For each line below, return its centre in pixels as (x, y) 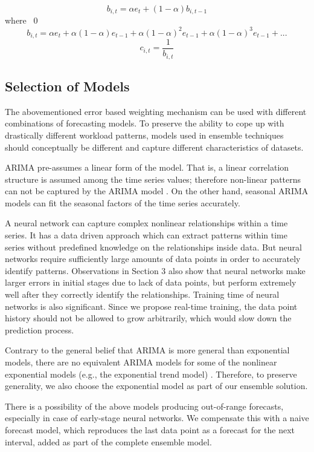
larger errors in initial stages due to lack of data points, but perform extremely (151, 282)
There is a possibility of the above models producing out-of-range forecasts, (144, 406)
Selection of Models (67, 86)
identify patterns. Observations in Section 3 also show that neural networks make (155, 270)
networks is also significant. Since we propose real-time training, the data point (151, 306)
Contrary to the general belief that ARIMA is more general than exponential (147, 350)
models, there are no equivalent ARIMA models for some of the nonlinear (141, 362)
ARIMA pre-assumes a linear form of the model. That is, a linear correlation (147, 167)
